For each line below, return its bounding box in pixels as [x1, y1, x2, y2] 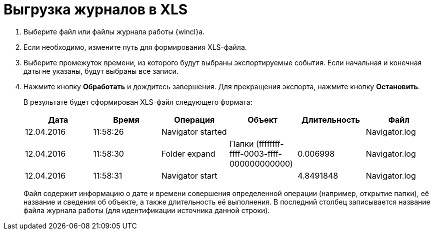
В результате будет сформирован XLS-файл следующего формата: [23, 97, 252, 106]
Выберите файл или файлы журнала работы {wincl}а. [23, 27, 205, 36]
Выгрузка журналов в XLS [3, 1, 188, 18]
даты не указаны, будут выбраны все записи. [23, 66, 178, 75]
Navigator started [161, 126, 227, 137]
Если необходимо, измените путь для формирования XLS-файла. [23, 42, 247, 51]
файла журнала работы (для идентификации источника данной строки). [23, 206, 270, 215]
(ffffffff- [255, 138, 284, 149]
